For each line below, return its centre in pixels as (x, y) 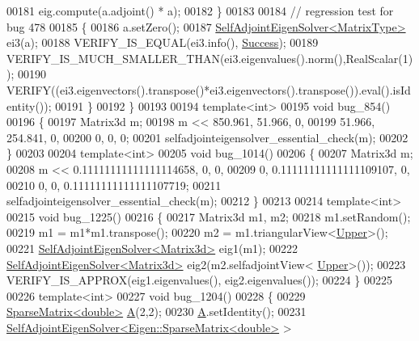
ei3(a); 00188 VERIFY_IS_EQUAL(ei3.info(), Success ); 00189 (163, 42)
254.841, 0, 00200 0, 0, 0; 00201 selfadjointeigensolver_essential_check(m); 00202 (207, 137)
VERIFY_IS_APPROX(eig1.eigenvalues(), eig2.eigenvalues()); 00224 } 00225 (199, 280)
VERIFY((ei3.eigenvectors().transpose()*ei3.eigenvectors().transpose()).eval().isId (209, 89)
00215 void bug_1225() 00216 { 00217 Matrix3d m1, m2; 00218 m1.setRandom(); (209, 216)
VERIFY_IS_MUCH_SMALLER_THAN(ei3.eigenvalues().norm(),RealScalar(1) (210, 58)
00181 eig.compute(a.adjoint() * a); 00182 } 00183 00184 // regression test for (200, 11)
